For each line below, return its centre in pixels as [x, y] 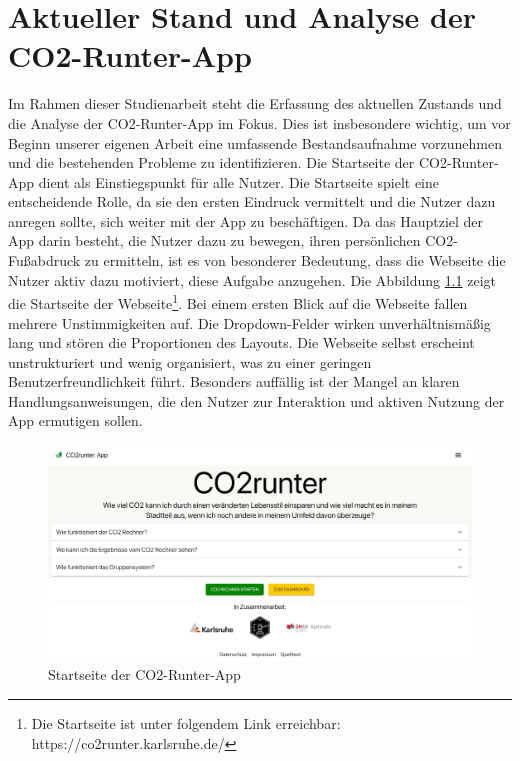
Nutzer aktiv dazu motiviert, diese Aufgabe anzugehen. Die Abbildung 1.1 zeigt [252, 279]
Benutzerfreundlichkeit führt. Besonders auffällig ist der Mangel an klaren [234, 381]
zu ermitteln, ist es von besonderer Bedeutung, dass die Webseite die [295, 260]
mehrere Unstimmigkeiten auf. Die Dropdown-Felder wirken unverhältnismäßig [249, 322]
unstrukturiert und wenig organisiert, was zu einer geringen [190, 361]
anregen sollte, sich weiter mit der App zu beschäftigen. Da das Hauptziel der [246, 220]
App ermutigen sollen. [75, 420]
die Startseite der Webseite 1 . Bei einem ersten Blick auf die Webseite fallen [238, 301]
